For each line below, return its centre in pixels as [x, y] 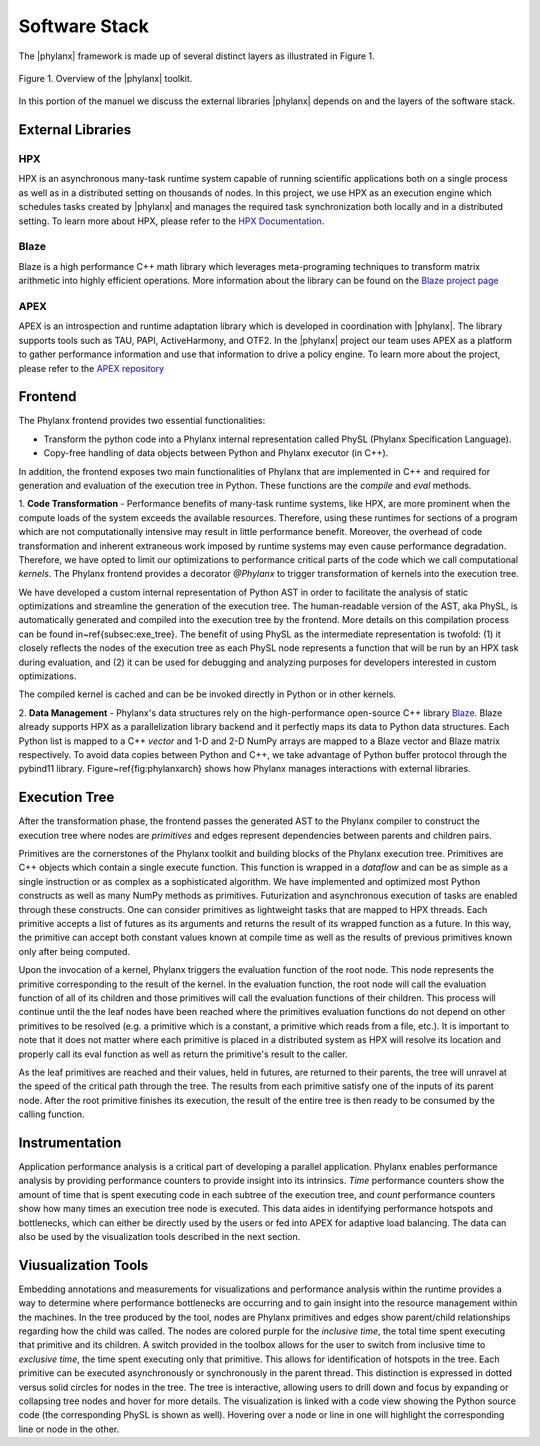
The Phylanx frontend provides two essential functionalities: [142, 421]
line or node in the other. [69, 1429]
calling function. [51, 1114]
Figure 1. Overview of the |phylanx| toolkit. [105, 78]
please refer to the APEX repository [91, 368]
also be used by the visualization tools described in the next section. [159, 1236]
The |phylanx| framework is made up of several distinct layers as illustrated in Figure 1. [196, 56]
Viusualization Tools [83, 1265]
